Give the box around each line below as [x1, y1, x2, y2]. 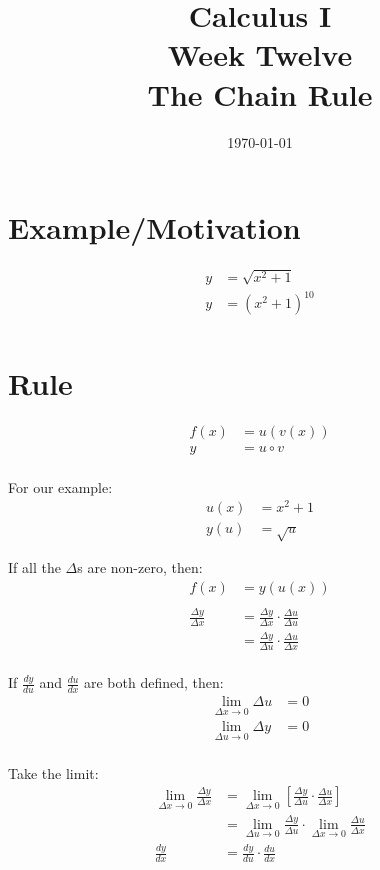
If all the [8, 557, 61, 578]
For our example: [8, 476, 113, 497]
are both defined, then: [84, 672, 224, 693]
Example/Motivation [8, 207, 301, 248]
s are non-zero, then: [77, 557, 203, 578]
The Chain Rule [147, 73, 373, 114]
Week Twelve [167, 34, 353, 75]
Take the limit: [8, 762, 99, 783]
